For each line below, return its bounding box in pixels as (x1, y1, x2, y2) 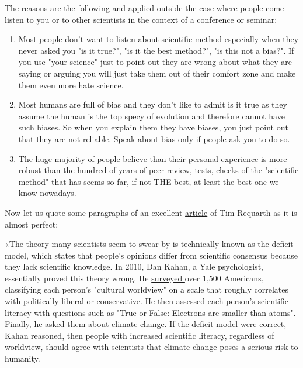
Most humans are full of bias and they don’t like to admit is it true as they (18, 98, 287, 111)
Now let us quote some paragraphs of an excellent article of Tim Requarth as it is (5, 206, 297, 218)
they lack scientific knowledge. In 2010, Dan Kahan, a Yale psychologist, (5, 260, 263, 273)
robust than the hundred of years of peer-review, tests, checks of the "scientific (18, 164, 299, 176)
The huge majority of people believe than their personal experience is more (18, 152, 287, 164)
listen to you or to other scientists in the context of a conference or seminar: (5, 13, 277, 25)
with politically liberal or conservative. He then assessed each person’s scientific (5, 295, 289, 307)
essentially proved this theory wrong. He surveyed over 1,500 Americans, (5, 271, 264, 284)
